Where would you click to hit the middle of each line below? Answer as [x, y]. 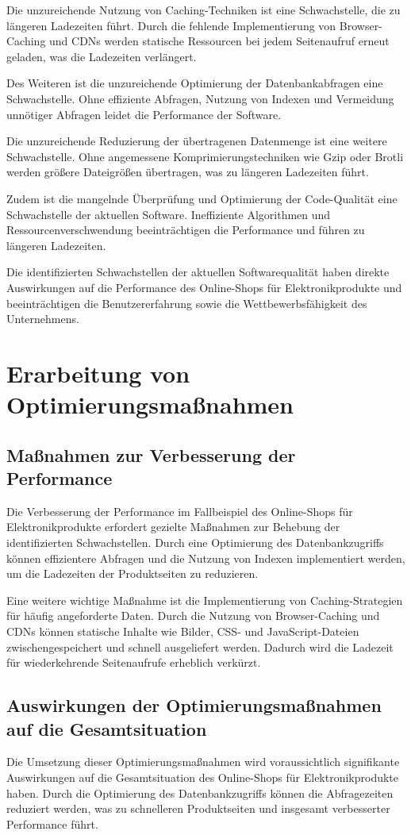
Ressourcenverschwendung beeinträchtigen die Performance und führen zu [186, 230]
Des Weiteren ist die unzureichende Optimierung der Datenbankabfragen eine [195, 83]
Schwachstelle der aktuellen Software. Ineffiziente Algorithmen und [169, 214]
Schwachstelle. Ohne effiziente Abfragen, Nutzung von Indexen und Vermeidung [200, 98]
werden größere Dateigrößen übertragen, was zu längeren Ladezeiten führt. [188, 172]
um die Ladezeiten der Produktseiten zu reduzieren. [133, 573]
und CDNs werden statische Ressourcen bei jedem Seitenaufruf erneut [219, 41]
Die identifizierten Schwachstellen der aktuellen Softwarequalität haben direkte [198, 272]
